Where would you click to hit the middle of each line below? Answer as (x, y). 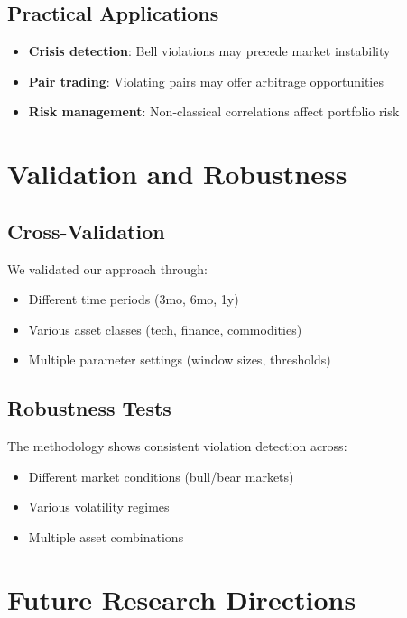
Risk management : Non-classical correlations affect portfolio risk (214, 111)
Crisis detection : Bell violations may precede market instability (209, 51)
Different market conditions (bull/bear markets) (161, 476)
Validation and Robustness (177, 174)
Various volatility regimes (99, 507)
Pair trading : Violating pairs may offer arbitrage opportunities (206, 81)
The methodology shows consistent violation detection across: (177, 446)
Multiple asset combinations (106, 536)
